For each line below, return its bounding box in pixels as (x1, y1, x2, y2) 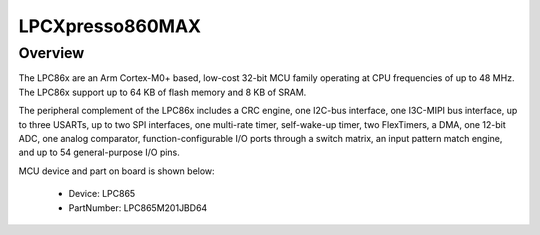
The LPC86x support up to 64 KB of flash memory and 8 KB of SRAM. (18, 86, 307, 98)
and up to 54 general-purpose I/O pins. (18, 146, 180, 159)
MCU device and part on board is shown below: (18, 165, 215, 177)
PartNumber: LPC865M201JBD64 (68, 201, 208, 214)
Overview (18, 44, 85, 62)
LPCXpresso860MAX (18, 15, 202, 37)
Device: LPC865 (68, 188, 136, 200)
